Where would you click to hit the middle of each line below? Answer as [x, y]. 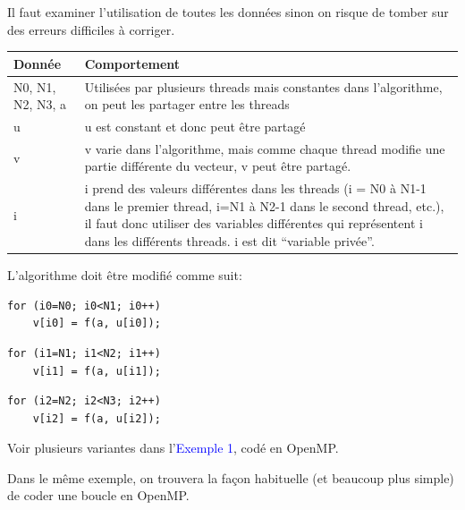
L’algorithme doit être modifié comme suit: [125, 275]
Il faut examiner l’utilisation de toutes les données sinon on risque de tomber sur [228, 12]
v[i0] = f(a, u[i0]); [97, 323]
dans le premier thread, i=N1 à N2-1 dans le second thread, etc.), [264, 205]
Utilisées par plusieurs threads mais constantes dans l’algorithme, [263, 86]
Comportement [132, 63]
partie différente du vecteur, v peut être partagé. [218, 166]
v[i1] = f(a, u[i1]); [97, 371]
